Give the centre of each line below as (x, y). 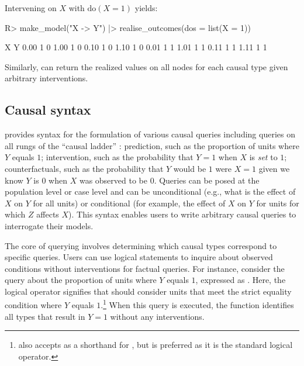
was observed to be (113, 180)
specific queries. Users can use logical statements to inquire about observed (139, 257)
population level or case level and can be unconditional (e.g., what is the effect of (150, 191)
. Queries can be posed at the (207, 180)
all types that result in (45, 316)
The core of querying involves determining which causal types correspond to (141, 245)
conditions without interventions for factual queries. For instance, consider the (145, 268)
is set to (263, 157)
